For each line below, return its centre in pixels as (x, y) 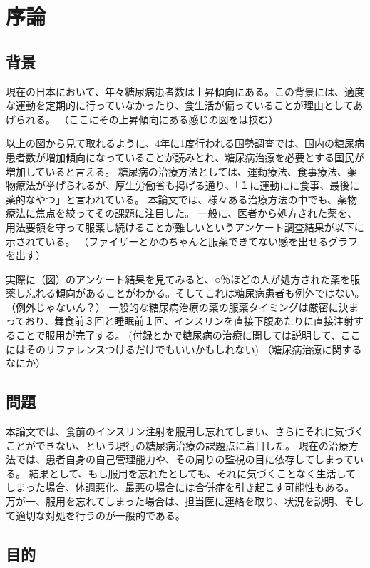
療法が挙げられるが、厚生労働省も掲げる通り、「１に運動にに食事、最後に (187, 185)
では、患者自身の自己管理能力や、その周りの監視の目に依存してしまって (184, 459)
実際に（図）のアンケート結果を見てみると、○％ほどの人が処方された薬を (178, 279)
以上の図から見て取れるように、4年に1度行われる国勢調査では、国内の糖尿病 (185, 143)
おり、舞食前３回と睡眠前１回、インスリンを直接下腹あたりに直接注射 (189, 321)
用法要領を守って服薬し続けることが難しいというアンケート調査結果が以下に (185, 227)
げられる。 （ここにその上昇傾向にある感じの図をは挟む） (142, 119)
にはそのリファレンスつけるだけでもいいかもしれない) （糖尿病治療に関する (184, 349)
